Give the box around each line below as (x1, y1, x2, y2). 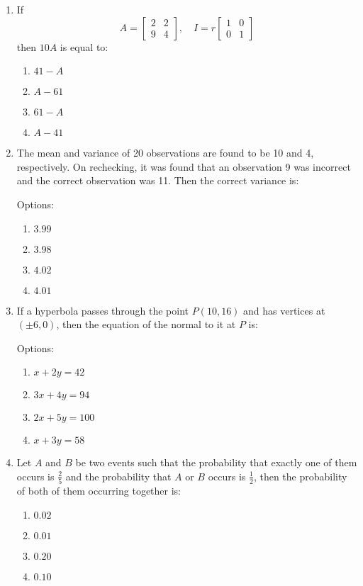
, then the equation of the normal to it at (56, 317, 236, 332)
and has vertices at (243, 303, 325, 317)
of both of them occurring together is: (16, 483, 181, 498)
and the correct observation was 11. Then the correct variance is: (16, 173, 299, 188)
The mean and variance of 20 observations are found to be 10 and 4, (16, 145, 314, 160)
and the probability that (65, 468, 172, 483)
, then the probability (253, 468, 347, 483)
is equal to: (60, 39, 108, 54)
